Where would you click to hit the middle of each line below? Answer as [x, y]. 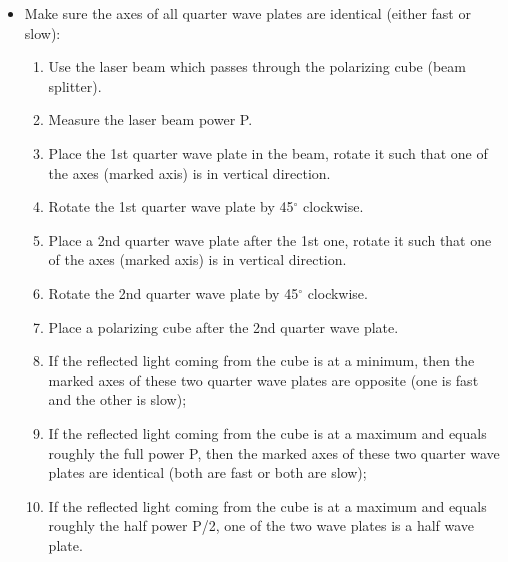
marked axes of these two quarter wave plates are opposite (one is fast [263, 379]
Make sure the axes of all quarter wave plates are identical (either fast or [247, 13]
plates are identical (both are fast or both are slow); [207, 472]
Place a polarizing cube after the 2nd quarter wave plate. [223, 326]
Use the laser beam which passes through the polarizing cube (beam [257, 66]
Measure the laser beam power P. [150, 119]
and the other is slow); [117, 399]
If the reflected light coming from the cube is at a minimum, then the [261, 360]
